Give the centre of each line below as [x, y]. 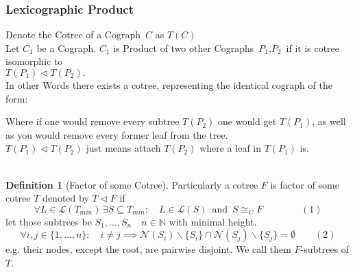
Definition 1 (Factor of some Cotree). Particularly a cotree [132, 184]
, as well [329, 121]
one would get [247, 121]
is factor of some [305, 184]
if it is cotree [313, 47]
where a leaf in [231, 148]
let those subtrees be [49, 221]
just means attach [123, 148]
